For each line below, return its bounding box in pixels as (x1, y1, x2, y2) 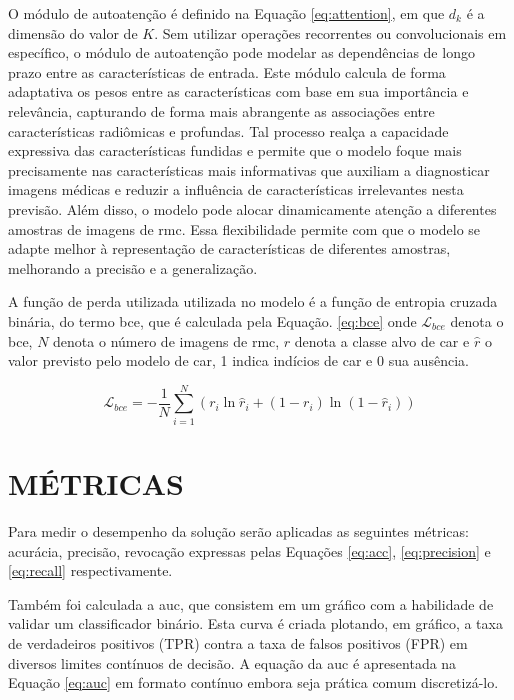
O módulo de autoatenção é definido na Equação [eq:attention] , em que (8, 3, 445, 23)
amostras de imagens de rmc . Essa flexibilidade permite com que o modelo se (8, 218, 481, 239)
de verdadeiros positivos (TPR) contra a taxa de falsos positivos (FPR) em (8, 632, 468, 653)
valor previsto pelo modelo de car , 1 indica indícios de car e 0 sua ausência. (8, 350, 469, 371)
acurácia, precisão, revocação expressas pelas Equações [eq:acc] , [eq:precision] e (8, 540, 491, 561)
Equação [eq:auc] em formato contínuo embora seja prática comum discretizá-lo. (8, 672, 499, 693)
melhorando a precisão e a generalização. (8, 257, 258, 278)
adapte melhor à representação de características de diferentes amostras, (8, 238, 451, 259)
